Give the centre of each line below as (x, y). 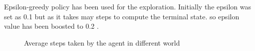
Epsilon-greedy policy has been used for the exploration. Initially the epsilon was (128, 6)
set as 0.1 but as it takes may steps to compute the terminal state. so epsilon (122, 16)
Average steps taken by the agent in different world (102, 42)
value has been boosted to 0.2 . (51, 26)
